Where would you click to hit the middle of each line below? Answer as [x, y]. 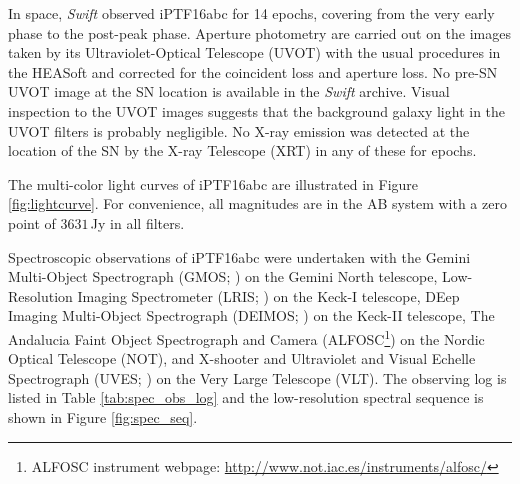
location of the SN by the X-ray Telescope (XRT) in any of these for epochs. [242, 150]
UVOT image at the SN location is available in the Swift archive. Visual [229, 91]
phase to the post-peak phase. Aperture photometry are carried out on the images [259, 32]
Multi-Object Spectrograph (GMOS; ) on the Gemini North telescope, [223, 276]
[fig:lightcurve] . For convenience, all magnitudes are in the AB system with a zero [257, 203]
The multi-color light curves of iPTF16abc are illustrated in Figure [213, 183]
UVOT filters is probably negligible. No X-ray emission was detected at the [239, 130]
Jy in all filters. [137, 222]
